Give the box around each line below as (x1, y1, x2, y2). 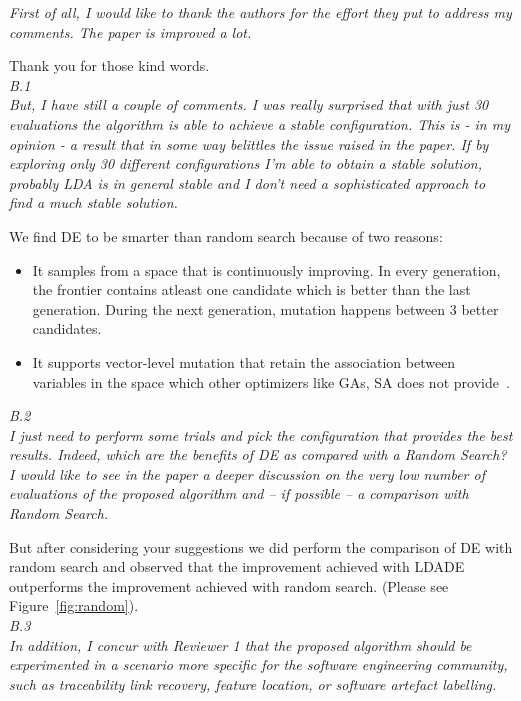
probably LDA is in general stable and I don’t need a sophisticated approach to (9, 172, 486, 193)
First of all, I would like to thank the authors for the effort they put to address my (9, 2, 512, 22)
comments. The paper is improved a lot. (9, 21, 252, 42)
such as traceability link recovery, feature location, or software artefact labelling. (9, 673, 497, 694)
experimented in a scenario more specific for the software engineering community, (9, 654, 508, 675)
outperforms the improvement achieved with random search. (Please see (9, 575, 449, 596)
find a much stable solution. (9, 192, 178, 213)
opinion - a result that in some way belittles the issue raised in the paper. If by (9, 133, 489, 154)
